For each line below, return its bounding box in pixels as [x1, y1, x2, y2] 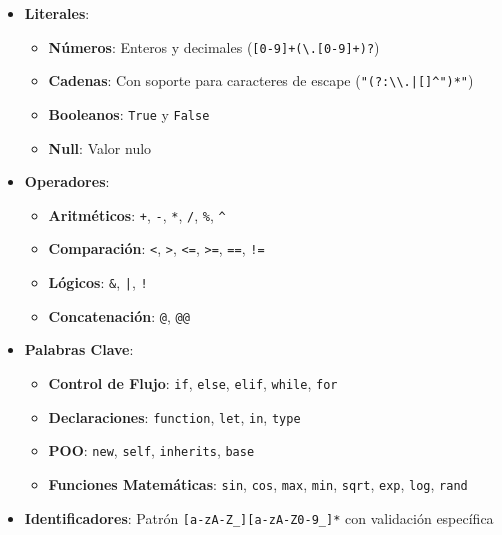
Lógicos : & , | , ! [48, 272, 148, 293]
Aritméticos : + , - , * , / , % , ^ [48, 204, 226, 225]
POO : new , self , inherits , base [48, 440, 255, 461]
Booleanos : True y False [48, 103, 210, 124]
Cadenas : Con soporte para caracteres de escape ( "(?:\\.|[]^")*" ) [48, 70, 474, 91]
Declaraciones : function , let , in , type [48, 406, 301, 427]
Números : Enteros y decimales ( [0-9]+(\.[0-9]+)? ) [48, 36, 380, 57]
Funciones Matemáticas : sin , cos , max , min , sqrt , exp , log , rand [48, 473, 468, 494]
